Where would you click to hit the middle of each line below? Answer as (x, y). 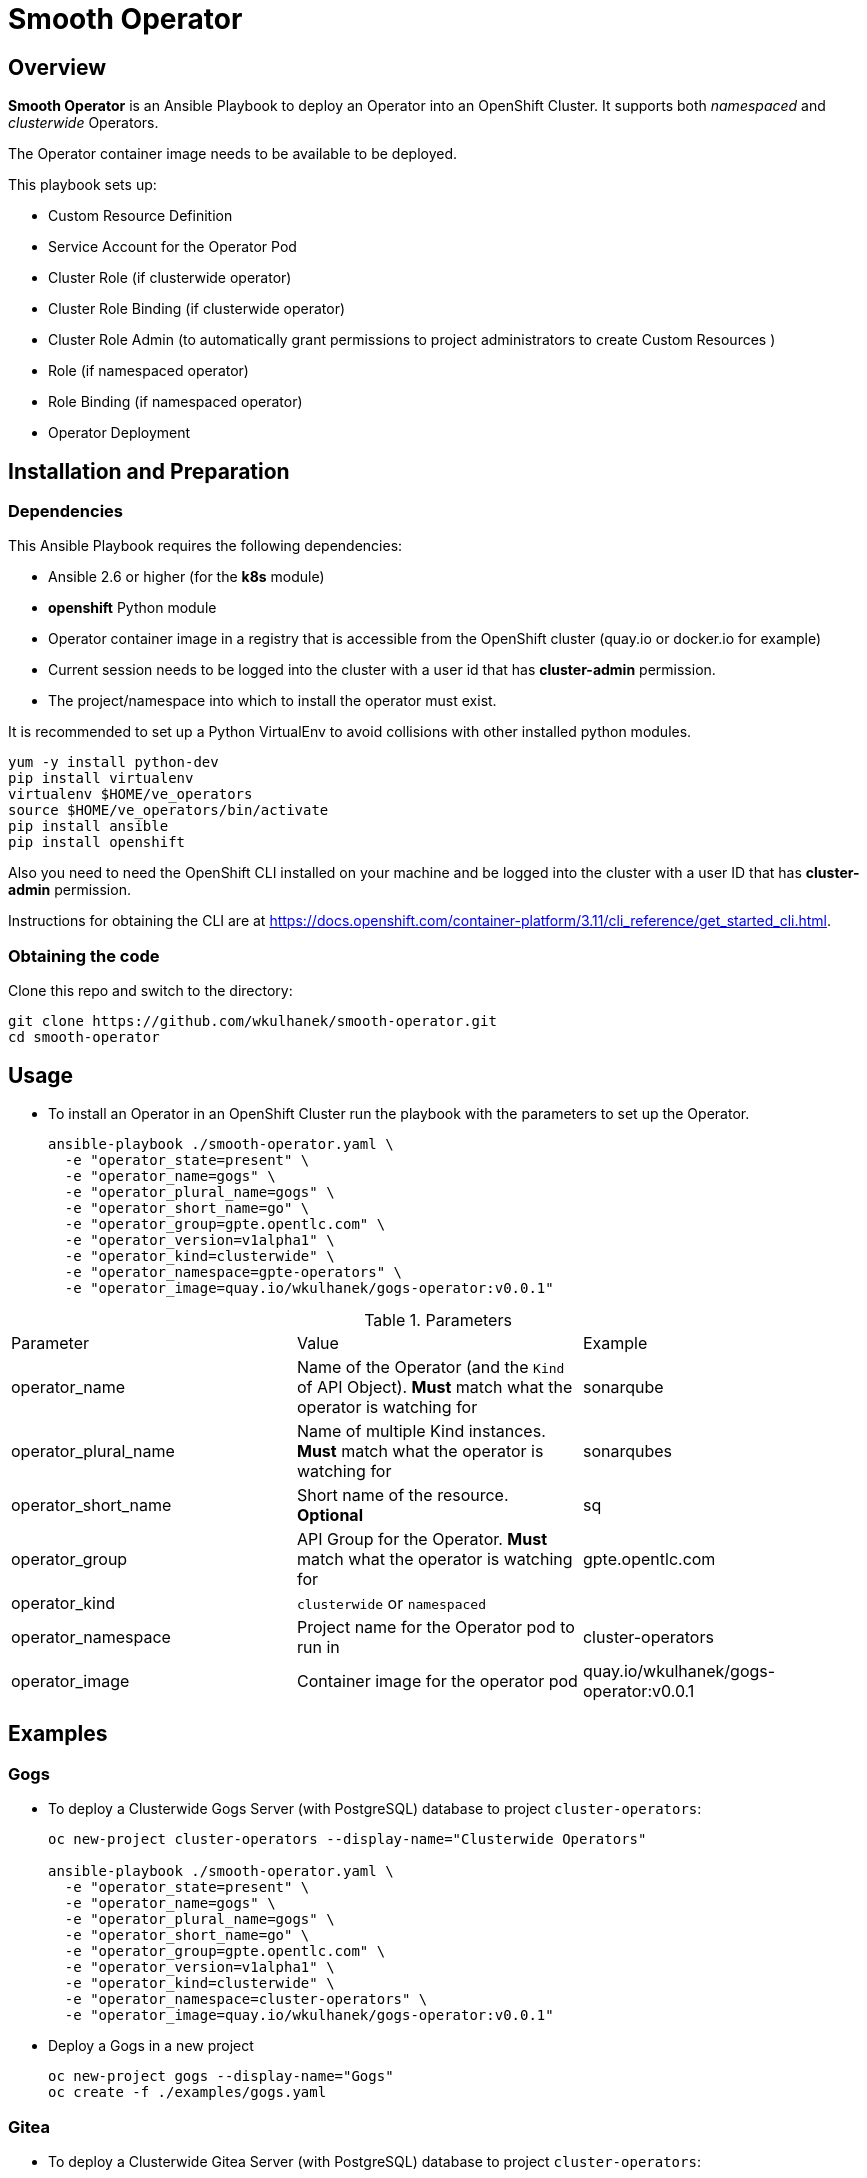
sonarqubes (627, 1450)
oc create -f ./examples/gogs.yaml (187, 2092)
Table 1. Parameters (438, 1319)
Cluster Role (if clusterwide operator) (170, 278)
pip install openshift (97, 842)
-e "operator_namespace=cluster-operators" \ (246, 1999)
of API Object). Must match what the (434, 1386)
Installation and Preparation (149, 471)
